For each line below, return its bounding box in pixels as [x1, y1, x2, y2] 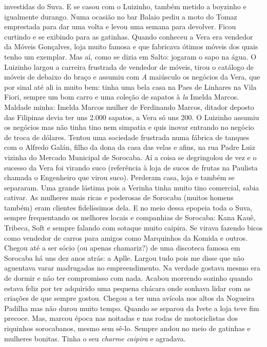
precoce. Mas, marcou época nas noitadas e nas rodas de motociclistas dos [4, 313, 238, 323]
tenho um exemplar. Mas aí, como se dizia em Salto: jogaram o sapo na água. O [4, 51, 257, 62]
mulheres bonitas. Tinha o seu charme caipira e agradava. [4, 333, 186, 343]
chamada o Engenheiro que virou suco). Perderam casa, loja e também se [4, 172, 235, 183]
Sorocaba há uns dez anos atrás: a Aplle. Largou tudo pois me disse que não [4, 252, 244, 263]
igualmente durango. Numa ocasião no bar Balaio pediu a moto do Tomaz [4, 11, 237, 22]
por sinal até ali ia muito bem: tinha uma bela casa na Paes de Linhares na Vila [4, 81, 257, 92]
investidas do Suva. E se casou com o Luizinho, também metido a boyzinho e [4, 1, 246, 11]
